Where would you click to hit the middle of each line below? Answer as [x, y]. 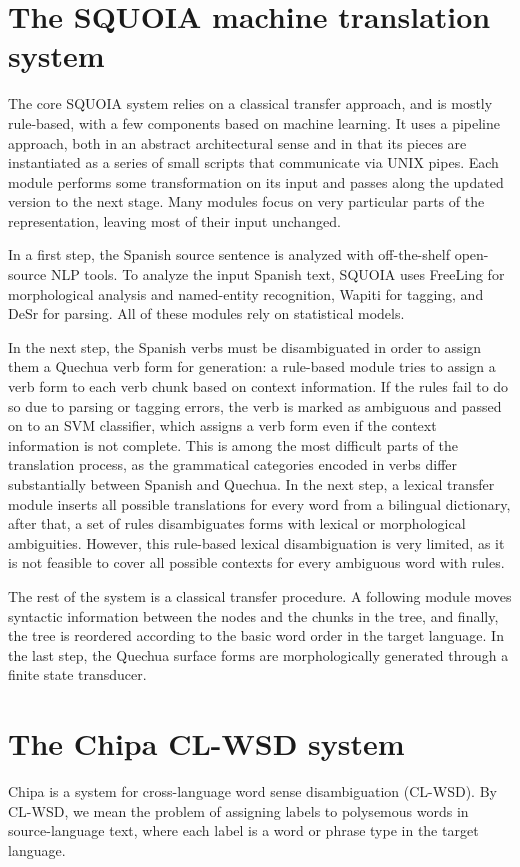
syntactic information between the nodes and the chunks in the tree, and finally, [253, 615]
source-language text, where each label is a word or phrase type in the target [243, 830]
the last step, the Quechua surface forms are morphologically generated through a [258, 654]
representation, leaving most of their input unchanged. [174, 220]
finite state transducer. [77, 674]
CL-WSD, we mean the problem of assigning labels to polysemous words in [238, 810]
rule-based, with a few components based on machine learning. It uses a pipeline [254, 122]
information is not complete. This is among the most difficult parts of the [233, 444]
